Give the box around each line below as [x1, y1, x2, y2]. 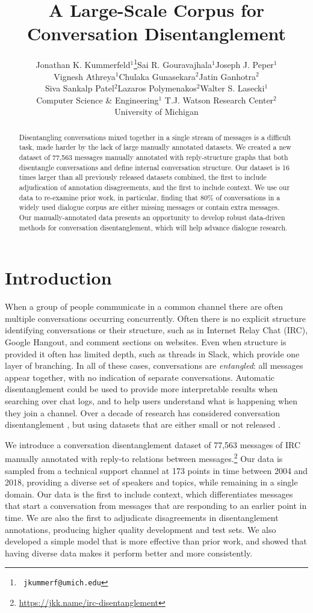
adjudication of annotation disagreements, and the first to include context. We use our [19, 182, 290, 193]
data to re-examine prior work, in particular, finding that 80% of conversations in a [19, 192, 280, 202]
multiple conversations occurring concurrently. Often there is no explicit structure [5, 312, 306, 324]
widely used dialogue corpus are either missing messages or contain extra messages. [19, 202, 280, 212]
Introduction [5, 265, 112, 290]
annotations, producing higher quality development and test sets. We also [5, 523, 276, 535]
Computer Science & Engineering [36, 93, 159, 106]
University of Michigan [114, 105, 199, 118]
